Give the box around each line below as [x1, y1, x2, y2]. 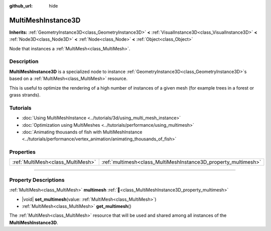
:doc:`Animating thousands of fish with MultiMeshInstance [22, 129, 143, 135]
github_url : [9, 3, 33, 9]
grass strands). [9, 92, 41, 98]
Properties [9, 148, 36, 156]
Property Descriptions [9, 176, 65, 183]
